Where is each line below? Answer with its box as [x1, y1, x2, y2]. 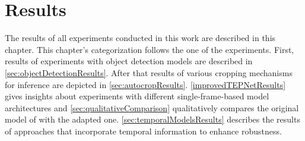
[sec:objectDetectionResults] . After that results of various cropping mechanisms [5, 66, 293, 79]
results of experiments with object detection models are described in [5, 55, 253, 67]
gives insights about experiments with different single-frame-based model [5, 90, 269, 102]
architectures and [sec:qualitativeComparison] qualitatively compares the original [5, 101, 299, 114]
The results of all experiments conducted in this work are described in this [5, 32, 276, 44]
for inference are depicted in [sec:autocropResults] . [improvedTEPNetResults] [5, 78, 286, 90]
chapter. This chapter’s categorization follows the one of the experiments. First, [5, 43, 294, 55]
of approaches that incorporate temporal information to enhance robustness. [5, 124, 282, 137]
